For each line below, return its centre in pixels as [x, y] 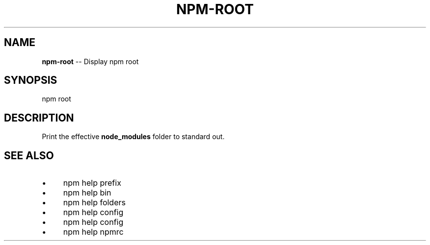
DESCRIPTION [39, 118]
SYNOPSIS [31, 80]
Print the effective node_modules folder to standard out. [133, 137]
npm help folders [94, 203]
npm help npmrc [93, 232]
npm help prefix [92, 183]
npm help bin [87, 193]
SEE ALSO [29, 155]
